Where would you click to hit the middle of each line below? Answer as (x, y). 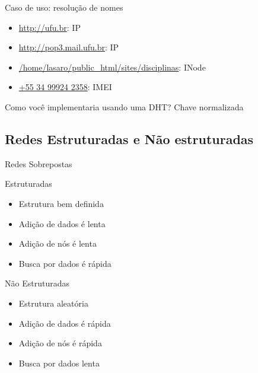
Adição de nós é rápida (60, 343)
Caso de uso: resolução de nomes (64, 7)
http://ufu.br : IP (50, 27)
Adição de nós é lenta (58, 243)
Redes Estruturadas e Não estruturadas (129, 138)
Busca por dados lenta (59, 363)
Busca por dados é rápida (65, 263)
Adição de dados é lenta (62, 223)
